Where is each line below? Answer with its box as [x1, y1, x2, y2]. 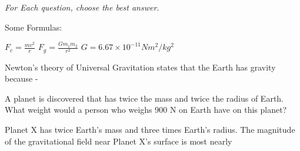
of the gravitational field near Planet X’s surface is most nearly [5, 135, 232, 147]
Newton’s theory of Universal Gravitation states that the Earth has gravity [5, 61, 276, 73]
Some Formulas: [5, 21, 62, 33]
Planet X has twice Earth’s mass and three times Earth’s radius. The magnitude [5, 123, 295, 136]
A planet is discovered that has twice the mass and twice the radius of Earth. [5, 92, 284, 104]
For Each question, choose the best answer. [5, 1, 159, 13]
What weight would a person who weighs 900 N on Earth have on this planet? [5, 103, 287, 116]
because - [5, 72, 38, 85]
